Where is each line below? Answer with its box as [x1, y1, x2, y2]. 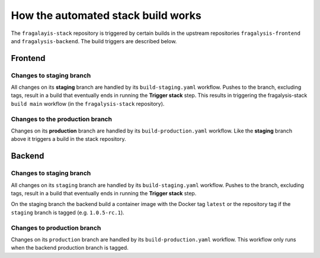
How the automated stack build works [11, 9, 201, 22]
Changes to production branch [11, 224, 101, 232]
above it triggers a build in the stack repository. [11, 136, 127, 143]
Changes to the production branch [11, 115, 113, 123]
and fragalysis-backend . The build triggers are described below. [11, 37, 177, 44]
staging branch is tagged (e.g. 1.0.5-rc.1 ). [11, 209, 124, 216]
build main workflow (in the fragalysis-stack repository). [11, 100, 165, 107]
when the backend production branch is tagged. [11, 244, 129, 251]
